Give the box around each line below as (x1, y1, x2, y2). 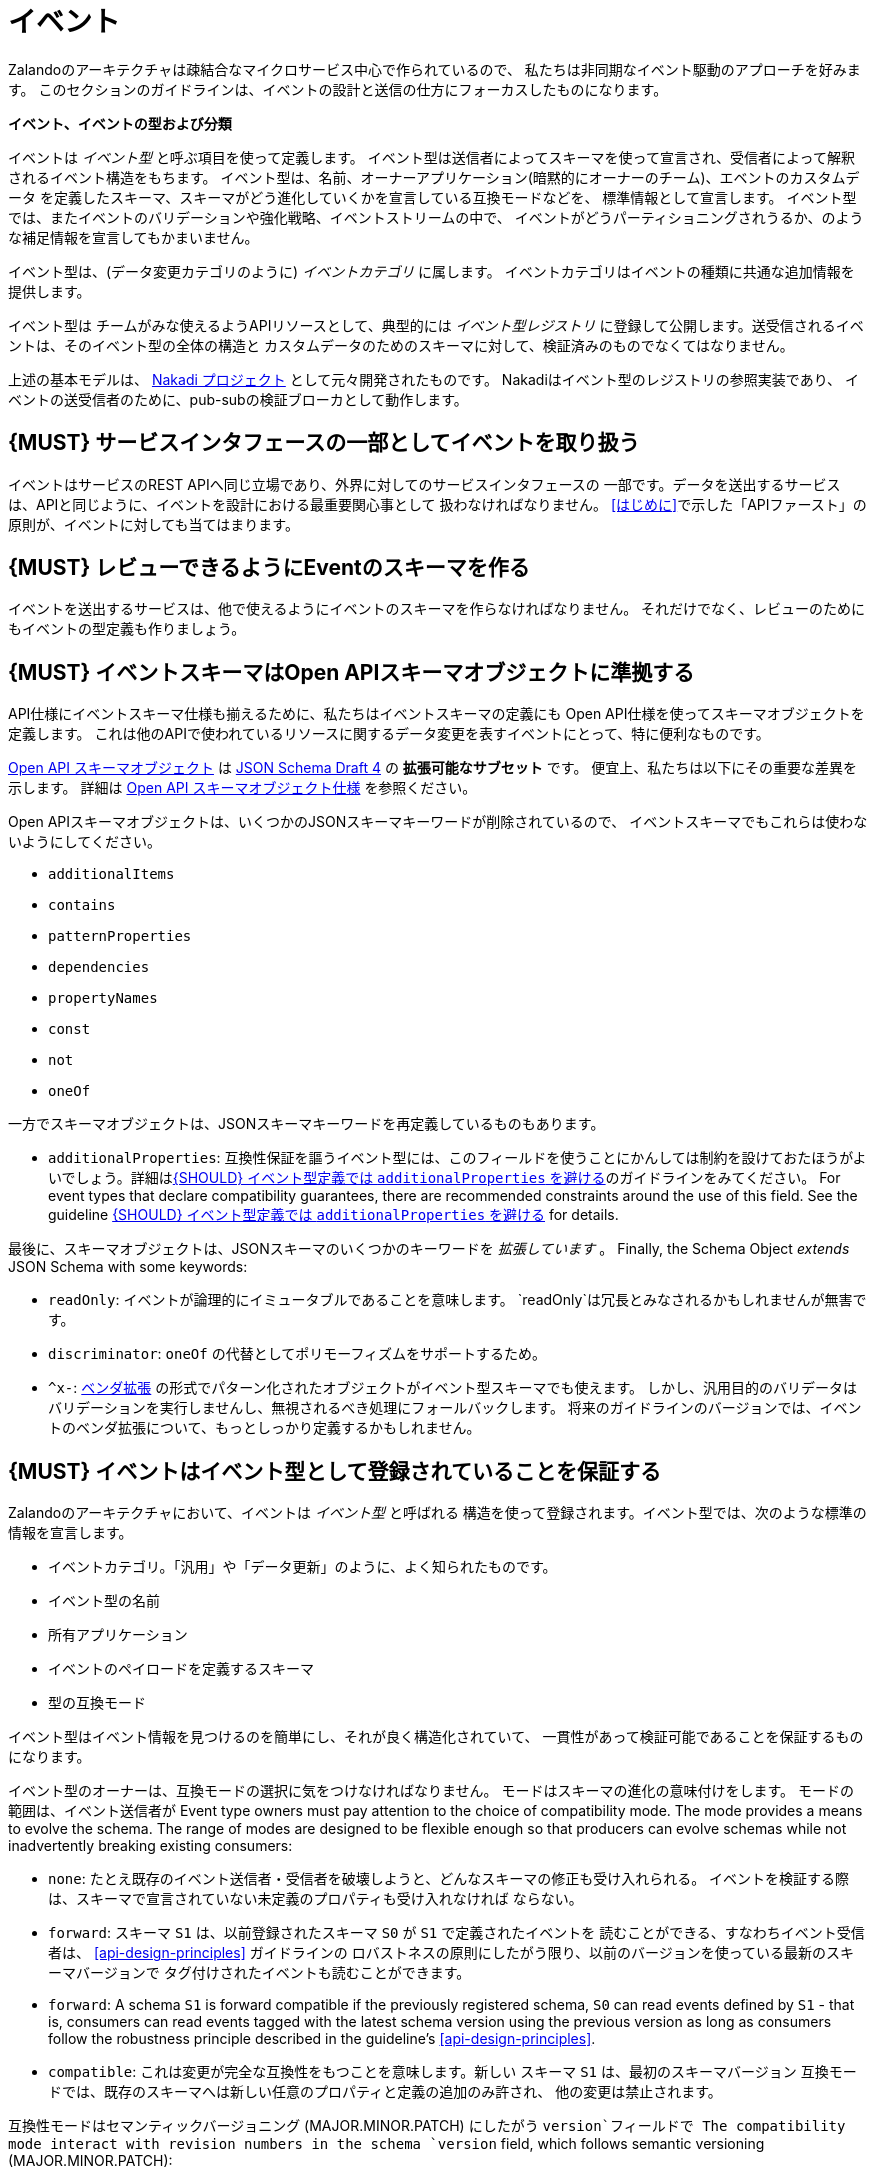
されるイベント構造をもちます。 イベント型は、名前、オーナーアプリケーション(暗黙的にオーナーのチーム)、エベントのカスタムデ (8, 168, 860, 186)
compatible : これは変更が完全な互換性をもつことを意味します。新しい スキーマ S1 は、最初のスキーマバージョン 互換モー (48, 2063, 857, 2081)
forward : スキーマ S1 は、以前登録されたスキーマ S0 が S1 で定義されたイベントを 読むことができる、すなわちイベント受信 (48, 1924, 865, 1942)
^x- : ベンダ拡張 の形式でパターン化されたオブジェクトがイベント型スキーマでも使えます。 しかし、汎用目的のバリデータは (48, 1379, 858, 1397)
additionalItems (48, 866, 175, 883)
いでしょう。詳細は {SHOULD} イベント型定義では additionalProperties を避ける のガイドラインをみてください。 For (48, 1169, 841, 1187)
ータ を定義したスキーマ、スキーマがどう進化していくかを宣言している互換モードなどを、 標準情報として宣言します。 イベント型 (8, 188, 857, 206)
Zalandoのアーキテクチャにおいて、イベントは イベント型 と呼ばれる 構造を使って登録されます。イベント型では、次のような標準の (8, 1504, 867, 1522)
